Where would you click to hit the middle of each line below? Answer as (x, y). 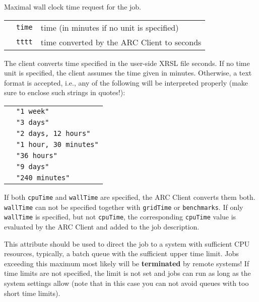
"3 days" (33, 122)
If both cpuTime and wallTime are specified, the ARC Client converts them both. (130, 197)
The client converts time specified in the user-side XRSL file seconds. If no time (127, 63)
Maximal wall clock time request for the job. (73, 7)
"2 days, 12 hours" (53, 133)
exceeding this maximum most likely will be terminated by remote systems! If (127, 263)
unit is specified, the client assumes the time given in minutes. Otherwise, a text (128, 73)
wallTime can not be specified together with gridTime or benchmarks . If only (124, 207)
